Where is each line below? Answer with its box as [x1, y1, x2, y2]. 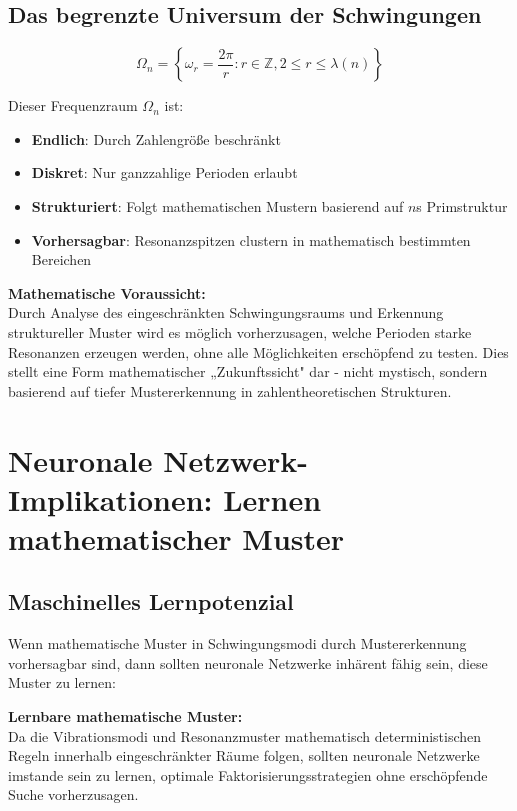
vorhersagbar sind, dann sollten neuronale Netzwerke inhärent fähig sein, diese [8, 652, 488, 673]
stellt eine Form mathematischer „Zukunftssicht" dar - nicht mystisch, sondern [8, 361, 488, 382]
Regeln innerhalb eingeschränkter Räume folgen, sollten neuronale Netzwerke [8, 745, 480, 766]
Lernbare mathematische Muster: [8, 706, 243, 727]
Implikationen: [8, 478, 213, 519]
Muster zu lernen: [8, 672, 116, 693]
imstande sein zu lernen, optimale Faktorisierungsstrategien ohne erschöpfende [8, 764, 488, 785]
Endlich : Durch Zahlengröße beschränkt [31, 128, 281, 149]
